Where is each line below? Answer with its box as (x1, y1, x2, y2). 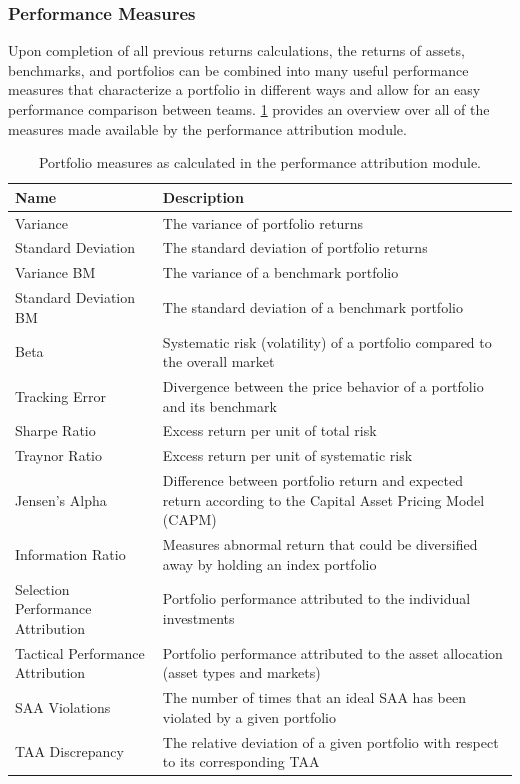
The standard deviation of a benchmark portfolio (162, 296, 463, 317)
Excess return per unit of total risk (162, 420, 377, 441)
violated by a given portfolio (162, 706, 336, 727)
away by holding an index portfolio (162, 553, 377, 574)
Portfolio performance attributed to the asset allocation (162, 642, 503, 663)
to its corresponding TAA (162, 751, 320, 772)
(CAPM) (162, 509, 217, 530)
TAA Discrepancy (15, 741, 124, 762)
